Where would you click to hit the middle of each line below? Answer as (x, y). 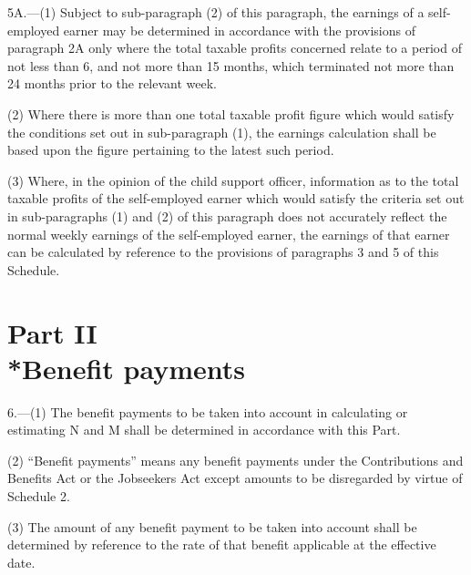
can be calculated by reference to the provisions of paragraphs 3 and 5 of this (223, 252)
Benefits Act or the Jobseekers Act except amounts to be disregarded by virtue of (235, 478)
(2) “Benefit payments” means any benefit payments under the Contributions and (235, 460)
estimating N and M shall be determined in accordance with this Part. (204, 430)
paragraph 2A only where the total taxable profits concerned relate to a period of (235, 48)
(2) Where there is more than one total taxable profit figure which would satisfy (231, 113)
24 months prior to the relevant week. (113, 83)
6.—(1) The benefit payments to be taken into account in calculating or (208, 411)
